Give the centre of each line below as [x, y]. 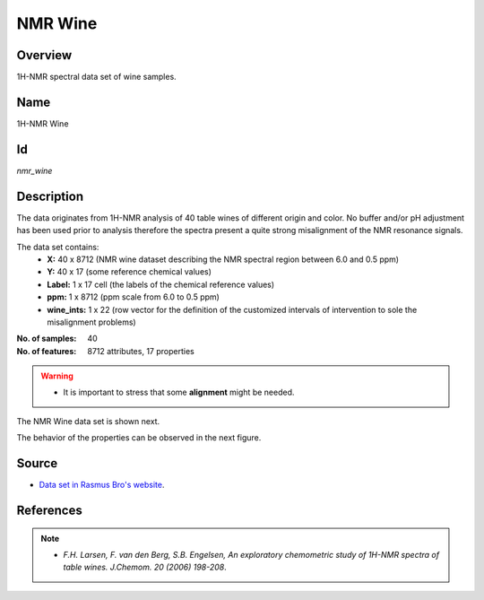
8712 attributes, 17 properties [141, 351]
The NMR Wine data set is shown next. [88, 421]
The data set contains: [58, 247]
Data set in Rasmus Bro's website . [102, 485]
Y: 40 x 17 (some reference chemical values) [130, 272]
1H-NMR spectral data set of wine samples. [96, 77]
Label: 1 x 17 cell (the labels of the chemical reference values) [161, 284]
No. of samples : [47, 339]
